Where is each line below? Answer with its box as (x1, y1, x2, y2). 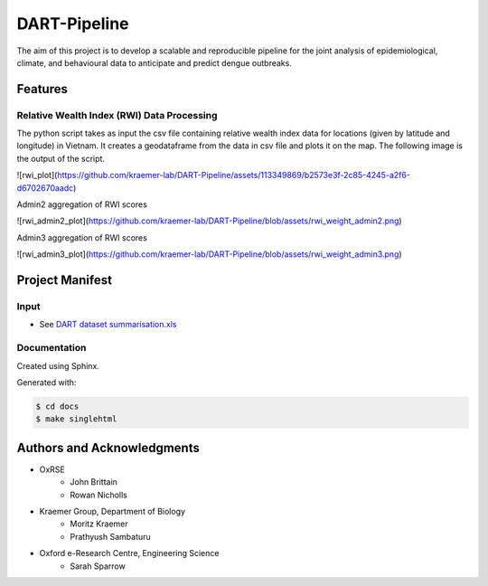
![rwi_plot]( (16, 170, 58, 181)
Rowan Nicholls (70, 489, 128, 500)
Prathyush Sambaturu (70, 531, 151, 542)
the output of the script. (16, 153, 106, 164)
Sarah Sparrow (70, 561, 126, 572)
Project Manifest (16, 272, 113, 288)
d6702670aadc (16, 182, 74, 194)
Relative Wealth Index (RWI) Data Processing (16, 109, 218, 121)
